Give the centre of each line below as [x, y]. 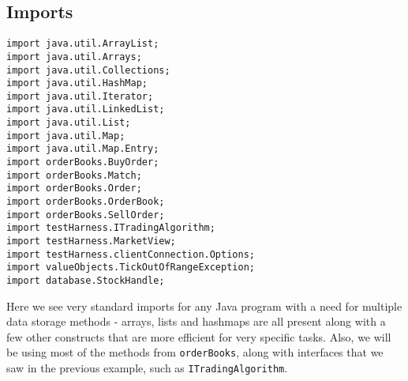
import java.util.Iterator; [80, 96]
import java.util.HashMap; [77, 83]
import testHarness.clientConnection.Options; [131, 254]
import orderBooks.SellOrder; [86, 215]
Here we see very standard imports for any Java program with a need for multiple [204, 306]
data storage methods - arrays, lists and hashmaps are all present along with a [196, 321]
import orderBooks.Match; [74, 175]
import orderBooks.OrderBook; [86, 202]
